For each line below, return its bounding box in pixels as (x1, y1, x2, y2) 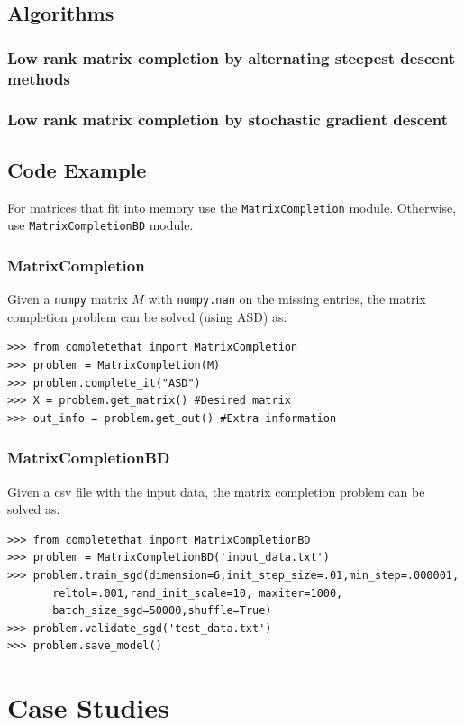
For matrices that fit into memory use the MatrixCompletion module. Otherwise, (7, 197, 457, 216)
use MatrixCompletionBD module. (7, 216, 194, 234)
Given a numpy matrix (7, 289, 128, 308)
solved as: (7, 500, 60, 519)
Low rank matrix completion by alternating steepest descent (7, 46, 456, 69)
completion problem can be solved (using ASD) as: (7, 307, 287, 326)
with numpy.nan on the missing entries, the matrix (148, 289, 426, 308)
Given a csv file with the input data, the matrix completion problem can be (7, 482, 425, 500)
